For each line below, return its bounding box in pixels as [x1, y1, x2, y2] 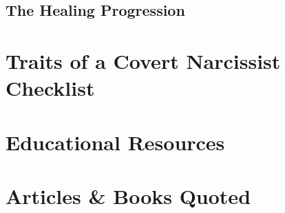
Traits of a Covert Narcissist [6, 46, 281, 74]
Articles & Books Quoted [6, 181, 251, 210]
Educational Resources [6, 128, 225, 156]
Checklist [6, 74, 95, 102]
